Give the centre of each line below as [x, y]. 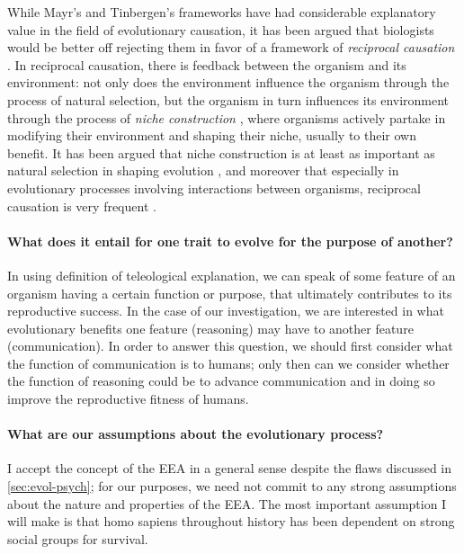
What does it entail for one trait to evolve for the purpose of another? [230, 241]
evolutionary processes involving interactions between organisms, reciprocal [214, 188]
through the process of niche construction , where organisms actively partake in [227, 117]
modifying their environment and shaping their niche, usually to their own [212, 135]
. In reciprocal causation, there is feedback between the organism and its [207, 64]
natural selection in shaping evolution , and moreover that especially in [203, 170]
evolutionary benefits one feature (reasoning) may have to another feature [210, 328]
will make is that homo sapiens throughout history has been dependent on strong [231, 521]
